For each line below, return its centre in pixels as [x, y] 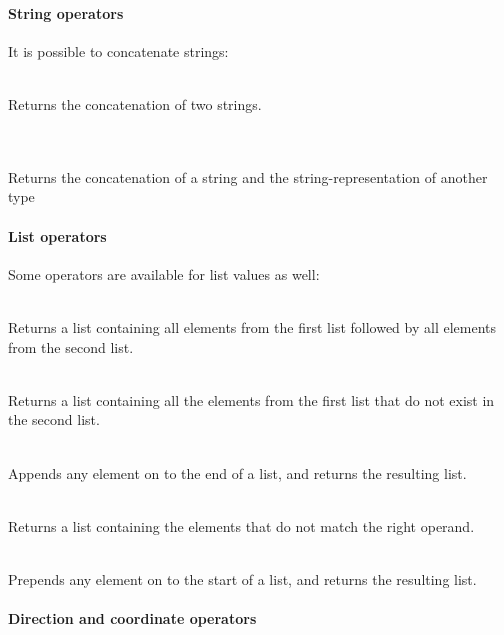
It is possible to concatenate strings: [118, 50]
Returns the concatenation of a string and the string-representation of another [248, 176]
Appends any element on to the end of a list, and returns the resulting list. [237, 472]
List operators [57, 235]
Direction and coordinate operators [132, 618]
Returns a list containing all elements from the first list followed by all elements [252, 326]
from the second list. [71, 346]
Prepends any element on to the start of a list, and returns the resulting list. [242, 578]
